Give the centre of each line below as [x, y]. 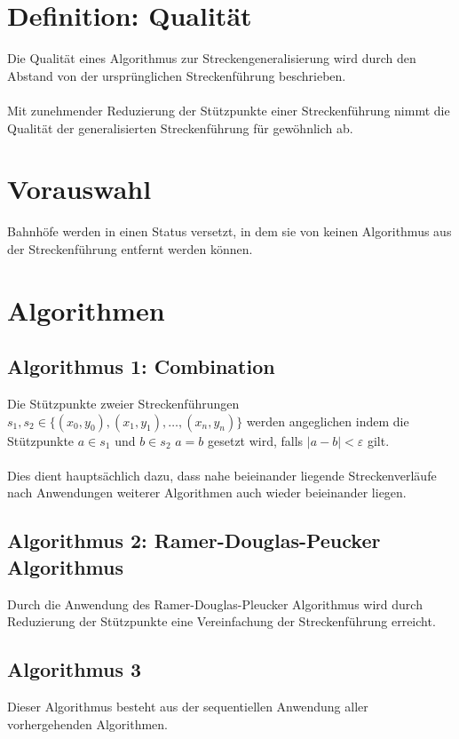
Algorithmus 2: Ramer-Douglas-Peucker [194, 540]
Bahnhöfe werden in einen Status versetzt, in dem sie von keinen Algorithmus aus [229, 231]
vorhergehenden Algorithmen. [87, 723]
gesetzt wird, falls [255, 440]
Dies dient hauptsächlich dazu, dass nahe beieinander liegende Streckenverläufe [222, 475]
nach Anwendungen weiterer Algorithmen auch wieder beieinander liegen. [207, 493]
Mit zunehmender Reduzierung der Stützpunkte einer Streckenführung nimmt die [229, 110]
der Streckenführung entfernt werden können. [130, 248]
